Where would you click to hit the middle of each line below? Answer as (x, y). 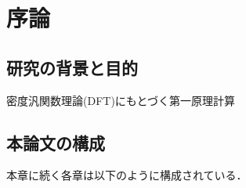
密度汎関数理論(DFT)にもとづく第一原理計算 (121, 100)
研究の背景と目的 (72, 67)
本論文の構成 (56, 142)
